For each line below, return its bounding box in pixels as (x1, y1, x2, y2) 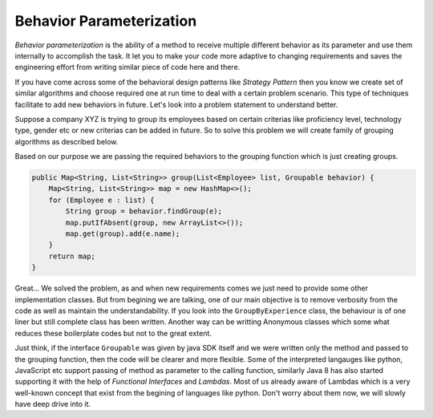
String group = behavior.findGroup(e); (65, 207, 222, 216)
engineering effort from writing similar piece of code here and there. (14, 63, 241, 72)
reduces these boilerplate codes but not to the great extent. (14, 328, 212, 338)
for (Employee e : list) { (48, 195, 156, 205)
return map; (48, 251, 96, 261)
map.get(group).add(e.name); (65, 229, 180, 238)
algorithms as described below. (14, 136, 119, 146)
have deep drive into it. (14, 400, 91, 409)
